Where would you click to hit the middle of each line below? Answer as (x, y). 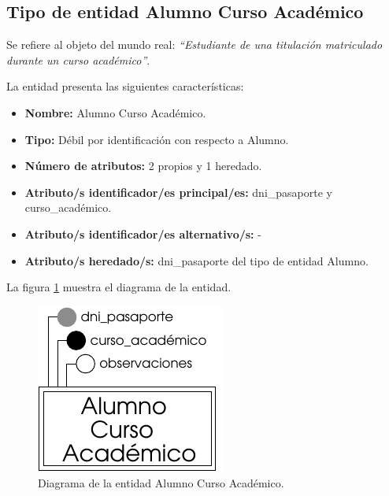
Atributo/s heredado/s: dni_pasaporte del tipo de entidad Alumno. (196, 260)
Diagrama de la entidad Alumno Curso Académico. (161, 483)
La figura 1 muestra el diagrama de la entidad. (119, 287)
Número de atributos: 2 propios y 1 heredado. (143, 166)
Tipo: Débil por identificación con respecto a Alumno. (157, 139)
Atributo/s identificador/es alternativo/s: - (143, 233)
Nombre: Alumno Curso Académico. (115, 112)
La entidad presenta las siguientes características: (125, 86)
